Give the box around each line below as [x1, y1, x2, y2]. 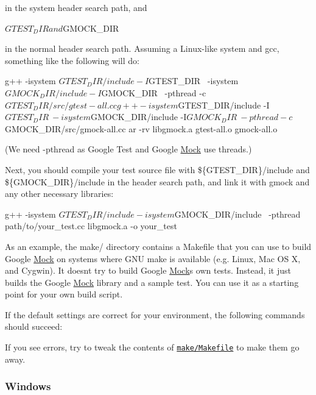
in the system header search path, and [5, 1, 147, 13]
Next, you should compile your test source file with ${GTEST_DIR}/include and [5, 163, 310, 176]
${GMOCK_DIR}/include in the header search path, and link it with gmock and [5, 175, 310, 188]
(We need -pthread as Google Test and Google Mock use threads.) [5, 143, 252, 155]
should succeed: [5, 320, 63, 333]
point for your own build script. [5, 288, 123, 301]
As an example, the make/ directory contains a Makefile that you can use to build [5, 240, 312, 252]
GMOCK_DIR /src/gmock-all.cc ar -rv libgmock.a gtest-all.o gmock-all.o [5, 122, 278, 135]
